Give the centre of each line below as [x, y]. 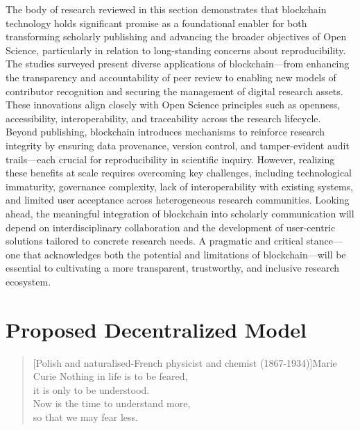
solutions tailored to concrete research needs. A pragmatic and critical [155, 241]
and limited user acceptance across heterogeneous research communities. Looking [178, 200]
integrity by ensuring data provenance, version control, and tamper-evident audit [178, 145]
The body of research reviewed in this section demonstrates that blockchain [166, 9]
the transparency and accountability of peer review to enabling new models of [171, 77]
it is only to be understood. [91, 389]
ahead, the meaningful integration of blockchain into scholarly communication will [180, 213]
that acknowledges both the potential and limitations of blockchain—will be [185, 254]
